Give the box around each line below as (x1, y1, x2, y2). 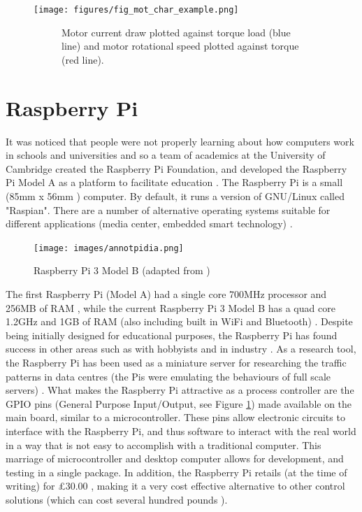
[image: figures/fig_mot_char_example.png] (34, 5, 239, 15)
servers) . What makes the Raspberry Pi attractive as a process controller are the (6, 383, 354, 397)
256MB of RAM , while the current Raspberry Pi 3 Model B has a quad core (6, 300, 335, 315)
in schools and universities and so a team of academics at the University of (6, 148, 326, 162)
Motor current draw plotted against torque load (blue (61, 24, 291, 39)
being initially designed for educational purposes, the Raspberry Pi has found (6, 327, 338, 342)
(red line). (61, 52, 104, 66)
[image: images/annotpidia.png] (34, 243, 184, 253)
